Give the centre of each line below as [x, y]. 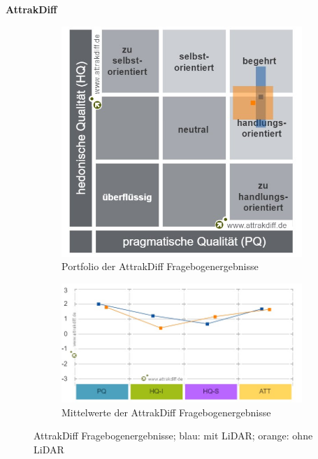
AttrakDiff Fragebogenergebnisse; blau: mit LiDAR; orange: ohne [173, 436]
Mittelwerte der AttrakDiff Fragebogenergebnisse [166, 412]
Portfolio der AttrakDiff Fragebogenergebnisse [160, 266]
